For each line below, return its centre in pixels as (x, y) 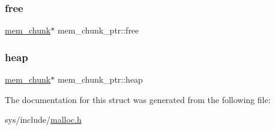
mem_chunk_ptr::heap (100, 79)
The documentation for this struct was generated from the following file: (138, 99)
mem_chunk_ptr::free (98, 30)
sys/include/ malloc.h (43, 120)
